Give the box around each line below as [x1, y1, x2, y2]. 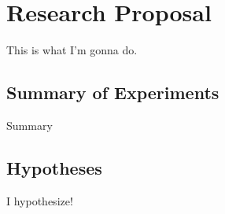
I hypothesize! [6, 192, 73, 208]
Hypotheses [6, 155, 102, 179]
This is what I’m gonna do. [6, 42, 138, 58]
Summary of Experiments [6, 80, 219, 105]
